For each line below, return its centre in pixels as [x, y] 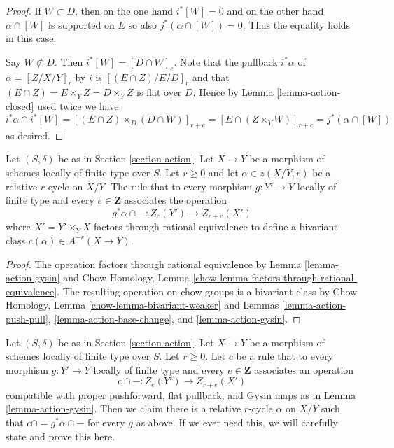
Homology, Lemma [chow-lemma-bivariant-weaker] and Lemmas [142, 305]
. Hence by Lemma [233, 92]
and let [223, 173]
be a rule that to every [285, 356]
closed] [20, 105]
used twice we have [78, 105]
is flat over [159, 92]
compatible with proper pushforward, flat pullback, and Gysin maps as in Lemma [181, 394]
